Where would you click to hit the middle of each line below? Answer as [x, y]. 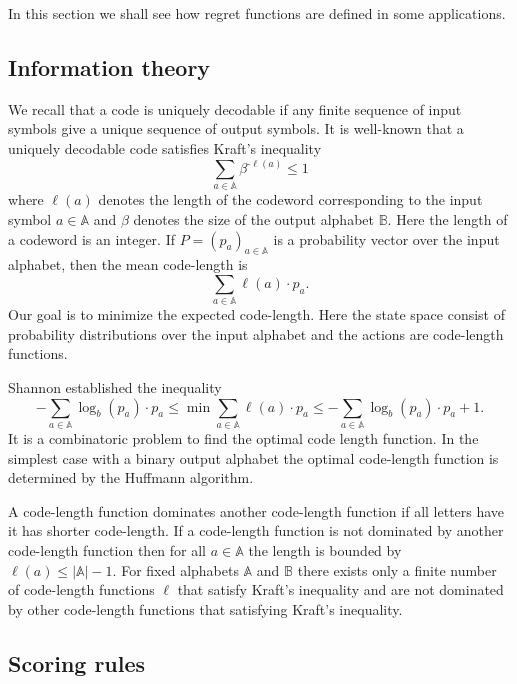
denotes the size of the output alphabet [253, 218]
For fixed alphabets [180, 569]
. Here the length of [447, 218]
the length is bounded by [325, 549]
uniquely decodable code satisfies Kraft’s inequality [165, 147]
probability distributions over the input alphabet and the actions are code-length [256, 333]
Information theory [109, 66]
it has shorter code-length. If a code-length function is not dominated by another [256, 530]
